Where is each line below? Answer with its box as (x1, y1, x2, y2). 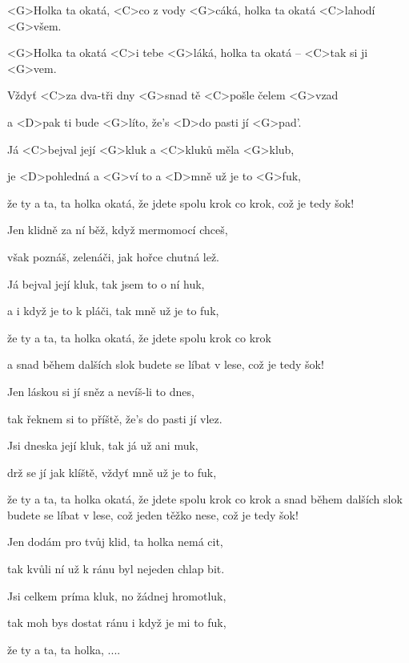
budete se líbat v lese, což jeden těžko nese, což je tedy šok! (7, 506, 299, 523)
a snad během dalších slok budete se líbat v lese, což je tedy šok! (7, 356, 324, 373)
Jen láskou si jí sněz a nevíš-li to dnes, (7, 382, 194, 399)
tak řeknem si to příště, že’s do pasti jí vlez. (7, 410, 223, 427)
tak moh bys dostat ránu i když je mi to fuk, (7, 614, 227, 631)
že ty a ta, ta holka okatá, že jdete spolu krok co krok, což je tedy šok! (7, 194, 355, 211)
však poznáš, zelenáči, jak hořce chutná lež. (7, 248, 220, 265)
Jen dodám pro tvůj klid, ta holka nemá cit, (7, 533, 223, 550)
